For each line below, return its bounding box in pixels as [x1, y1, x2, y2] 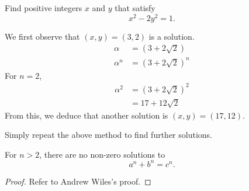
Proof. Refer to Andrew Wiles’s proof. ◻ [5, 175, 151, 187]
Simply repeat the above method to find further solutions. [5, 129, 212, 141]
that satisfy [115, 2, 155, 13]
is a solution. [148, 30, 195, 42]
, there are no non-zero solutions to [39, 148, 165, 160]
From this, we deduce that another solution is [5, 109, 168, 121]
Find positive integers [5, 2, 82, 13]
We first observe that [5, 30, 80, 42]
